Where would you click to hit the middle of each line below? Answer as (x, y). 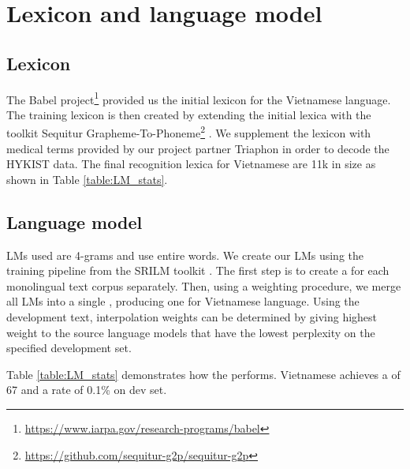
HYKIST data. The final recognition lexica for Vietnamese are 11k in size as (191, 164)
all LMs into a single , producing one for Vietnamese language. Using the (183, 301)
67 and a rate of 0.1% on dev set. (87, 390)
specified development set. (69, 348)
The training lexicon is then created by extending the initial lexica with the (189, 114)
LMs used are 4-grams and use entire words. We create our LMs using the (185, 255)
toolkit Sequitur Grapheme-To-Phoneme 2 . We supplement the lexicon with (189, 132)
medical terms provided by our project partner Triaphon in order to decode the (198, 148)
